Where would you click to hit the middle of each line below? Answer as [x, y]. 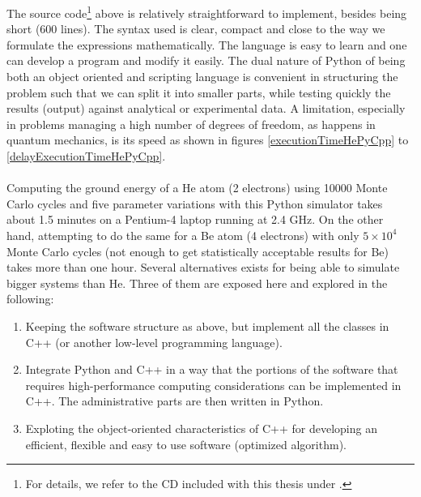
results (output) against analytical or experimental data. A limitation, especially [206, 108]
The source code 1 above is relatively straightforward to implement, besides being [207, 12]
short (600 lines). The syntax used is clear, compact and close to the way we [196, 29]
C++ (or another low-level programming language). [154, 342]
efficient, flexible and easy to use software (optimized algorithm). [186, 444]
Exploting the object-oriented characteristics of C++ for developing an [201, 428]
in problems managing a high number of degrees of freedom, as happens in [191, 124]
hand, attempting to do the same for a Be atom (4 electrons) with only [183, 235]
